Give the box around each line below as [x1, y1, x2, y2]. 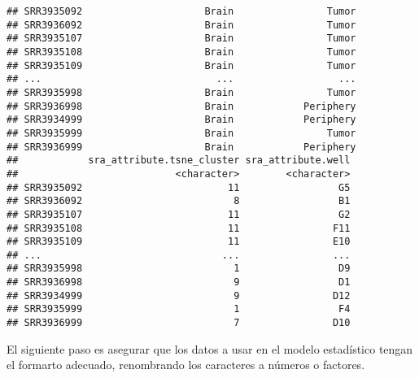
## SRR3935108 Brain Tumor [7, 46, 356, 58]
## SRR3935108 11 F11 [7, 222, 351, 234]
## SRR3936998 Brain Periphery [7, 100, 356, 112]
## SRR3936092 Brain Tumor [7, 19, 356, 31]
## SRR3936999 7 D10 [7, 317, 351, 329]
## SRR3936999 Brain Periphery [7, 141, 356, 153]
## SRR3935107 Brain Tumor [7, 33, 356, 45]
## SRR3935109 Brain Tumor [7, 59, 356, 72]
